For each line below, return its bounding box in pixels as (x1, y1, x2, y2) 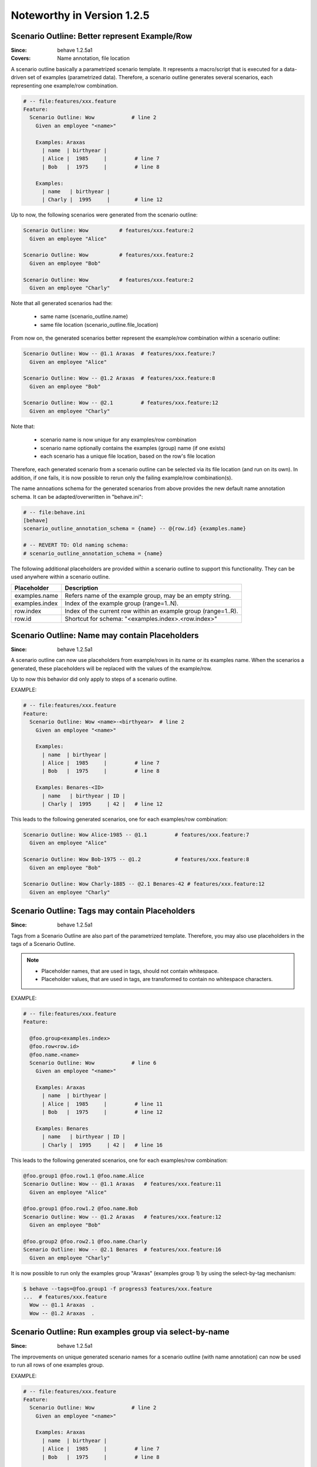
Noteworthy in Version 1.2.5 (11, 9, 150, 22)
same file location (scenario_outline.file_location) (40, 321, 158, 328)
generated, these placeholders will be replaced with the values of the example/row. (11, 665, 213, 672)
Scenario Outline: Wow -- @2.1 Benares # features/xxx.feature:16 (23, 1246, 222, 1253)
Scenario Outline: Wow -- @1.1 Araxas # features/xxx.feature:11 (23, 1181, 222, 1188)
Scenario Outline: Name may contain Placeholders (11, 630, 199, 640)
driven (11, 74, 26, 81)
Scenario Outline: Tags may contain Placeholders (11, 906, 195, 916)
